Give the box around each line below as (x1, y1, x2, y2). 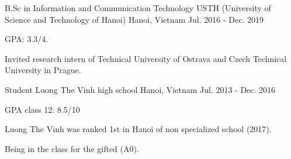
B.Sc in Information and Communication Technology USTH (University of (5, 2, 271, 13)
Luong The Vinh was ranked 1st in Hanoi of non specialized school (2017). (5, 123, 272, 135)
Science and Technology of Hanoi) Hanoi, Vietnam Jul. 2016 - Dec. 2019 (5, 13, 264, 25)
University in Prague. (5, 64, 81, 76)
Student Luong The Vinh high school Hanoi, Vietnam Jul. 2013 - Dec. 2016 (5, 83, 276, 95)
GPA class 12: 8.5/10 (5, 103, 80, 115)
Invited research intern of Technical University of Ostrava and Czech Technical (5, 52, 287, 64)
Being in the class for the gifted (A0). (5, 142, 139, 154)
